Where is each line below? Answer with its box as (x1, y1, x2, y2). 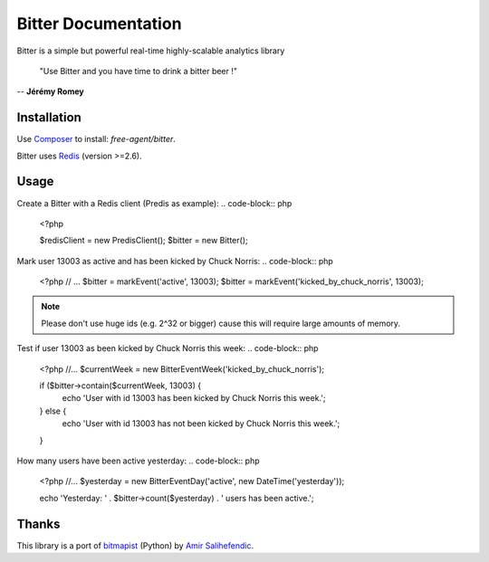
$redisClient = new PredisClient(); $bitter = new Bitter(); (39, 235, 248, 246)
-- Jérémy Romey (16, 86, 85, 97)
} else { (39, 405, 67, 416)
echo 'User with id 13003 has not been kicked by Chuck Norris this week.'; (62, 418, 340, 429)
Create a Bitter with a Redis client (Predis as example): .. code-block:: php (16, 197, 292, 208)
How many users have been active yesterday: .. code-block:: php (16, 455, 260, 466)
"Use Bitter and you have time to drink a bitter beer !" (39, 65, 238, 76)
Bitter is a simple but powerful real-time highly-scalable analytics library (16, 45, 285, 56)
